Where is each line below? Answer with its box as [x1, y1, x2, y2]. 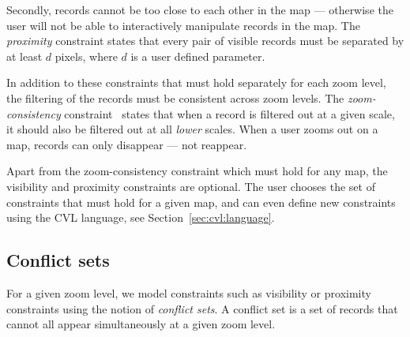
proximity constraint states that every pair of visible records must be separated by [6, 32, 404, 49]
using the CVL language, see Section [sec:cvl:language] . [6, 209, 275, 226]
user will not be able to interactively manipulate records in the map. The [6, 17, 360, 33]
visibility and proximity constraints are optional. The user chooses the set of [6, 178, 375, 194]
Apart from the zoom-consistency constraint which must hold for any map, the [6, 163, 388, 179]
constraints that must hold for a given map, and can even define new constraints [6, 193, 396, 210]
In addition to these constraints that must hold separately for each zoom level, [6, 74, 386, 91]
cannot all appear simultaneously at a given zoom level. [6, 316, 276, 332]
